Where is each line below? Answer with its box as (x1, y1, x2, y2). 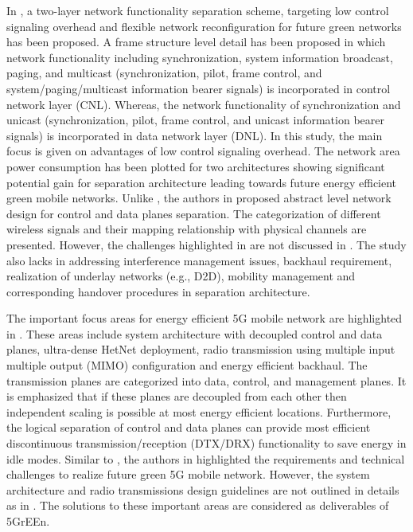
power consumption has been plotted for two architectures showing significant (6, 158, 385, 174)
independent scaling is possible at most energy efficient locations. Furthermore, (6, 403, 392, 420)
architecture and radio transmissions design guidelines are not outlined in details (6, 481, 399, 498)
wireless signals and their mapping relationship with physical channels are (6, 221, 367, 237)
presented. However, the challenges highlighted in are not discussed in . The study (6, 236, 407, 252)
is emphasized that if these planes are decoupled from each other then (6, 388, 347, 405)
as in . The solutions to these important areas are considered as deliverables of (6, 497, 389, 514)
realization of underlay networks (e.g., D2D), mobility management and (6, 268, 356, 284)
